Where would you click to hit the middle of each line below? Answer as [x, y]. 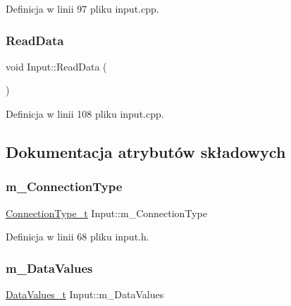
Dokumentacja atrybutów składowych [146, 151]
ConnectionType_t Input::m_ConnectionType [106, 213]
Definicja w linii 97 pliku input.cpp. [82, 8]
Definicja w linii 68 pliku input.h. [78, 237]
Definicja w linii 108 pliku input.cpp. [85, 114]
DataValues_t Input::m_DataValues [85, 294]
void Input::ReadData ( [56, 66]
